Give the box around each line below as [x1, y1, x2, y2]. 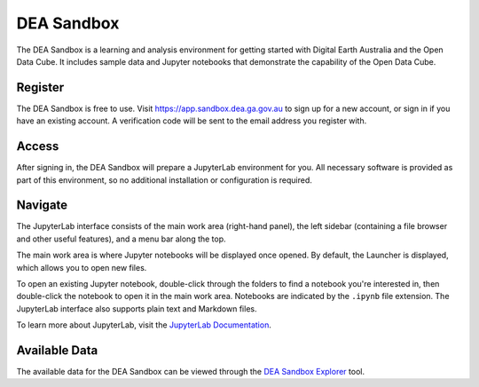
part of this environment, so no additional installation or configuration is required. [16, 174, 312, 186]
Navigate [16, 198, 68, 213]
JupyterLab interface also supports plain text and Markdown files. [16, 303, 257, 314]
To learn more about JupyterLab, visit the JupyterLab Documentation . [16, 320, 272, 330]
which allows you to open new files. [16, 262, 147, 272]
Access [16, 138, 59, 154]
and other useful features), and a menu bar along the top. [16, 233, 226, 244]
